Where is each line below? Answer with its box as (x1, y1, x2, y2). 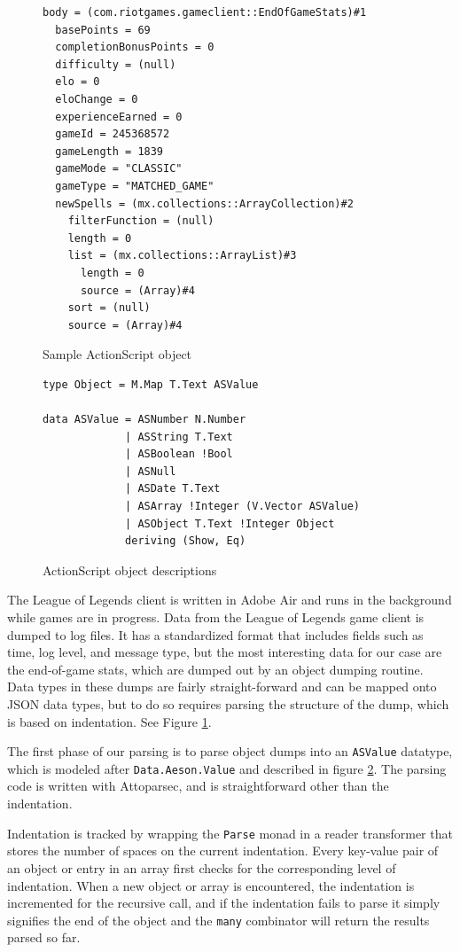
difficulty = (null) (55, 58, 176, 71)
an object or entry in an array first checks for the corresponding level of (7, 858, 396, 877)
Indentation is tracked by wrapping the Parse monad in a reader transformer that (7, 823, 453, 842)
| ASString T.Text (125, 430, 233, 443)
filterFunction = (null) (67, 215, 214, 228)
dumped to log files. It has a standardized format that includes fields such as (7, 625, 424, 644)
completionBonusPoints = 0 (55, 41, 214, 54)
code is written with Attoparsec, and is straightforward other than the (7, 776, 389, 795)
